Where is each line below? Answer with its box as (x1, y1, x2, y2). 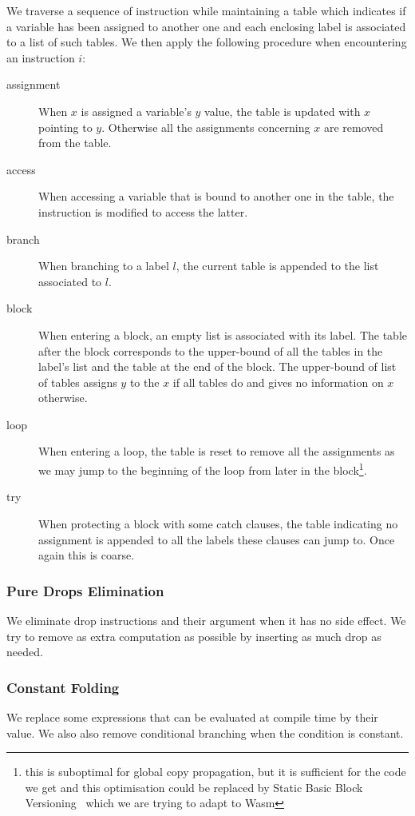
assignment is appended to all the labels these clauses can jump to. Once (38, 531, 395, 547)
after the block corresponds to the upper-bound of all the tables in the (38, 342, 383, 359)
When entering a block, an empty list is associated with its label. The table (38, 326, 408, 343)
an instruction (6, 49, 75, 66)
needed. (6, 643, 43, 660)
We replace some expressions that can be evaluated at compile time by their (6, 708, 378, 725)
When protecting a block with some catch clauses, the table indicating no (38, 515, 398, 531)
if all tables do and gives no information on (172, 373, 384, 390)
